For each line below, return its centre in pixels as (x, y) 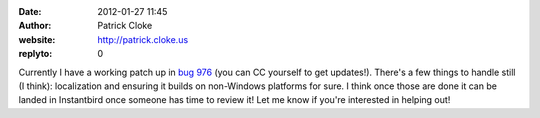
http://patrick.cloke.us (143, 39)
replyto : (35, 54)
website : (37, 39)
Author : (35, 26)
